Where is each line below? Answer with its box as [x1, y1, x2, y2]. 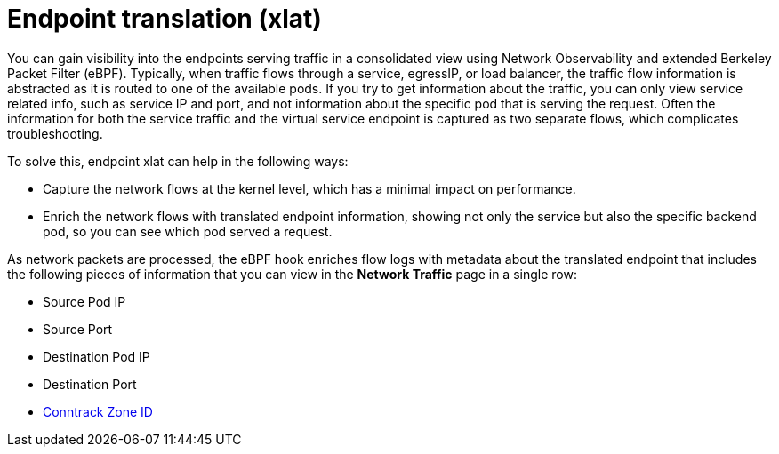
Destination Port [43, 376, 137, 392]
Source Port [43, 321, 113, 337]
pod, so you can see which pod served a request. [43, 223, 333, 239]
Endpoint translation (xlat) [7, 4, 322, 34]
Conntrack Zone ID [43, 403, 153, 419]
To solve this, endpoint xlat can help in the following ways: [7, 153, 349, 169]
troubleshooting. [7, 125, 103, 141]
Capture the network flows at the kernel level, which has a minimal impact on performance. [43, 180, 576, 196]
